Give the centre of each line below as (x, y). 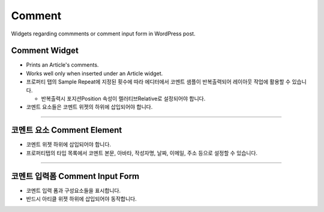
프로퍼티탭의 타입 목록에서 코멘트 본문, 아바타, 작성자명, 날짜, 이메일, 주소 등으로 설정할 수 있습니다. (142, 153)
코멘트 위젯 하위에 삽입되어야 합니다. (68, 145)
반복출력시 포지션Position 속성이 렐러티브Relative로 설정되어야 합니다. (123, 98)
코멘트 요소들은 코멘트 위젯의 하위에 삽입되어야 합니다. (89, 107)
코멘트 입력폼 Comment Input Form (75, 176)
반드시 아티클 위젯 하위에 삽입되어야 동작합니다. (82, 199)
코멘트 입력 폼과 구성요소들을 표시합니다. (73, 190)
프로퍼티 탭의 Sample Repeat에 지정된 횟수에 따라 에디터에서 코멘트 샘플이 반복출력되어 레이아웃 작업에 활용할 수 (158, 82)
